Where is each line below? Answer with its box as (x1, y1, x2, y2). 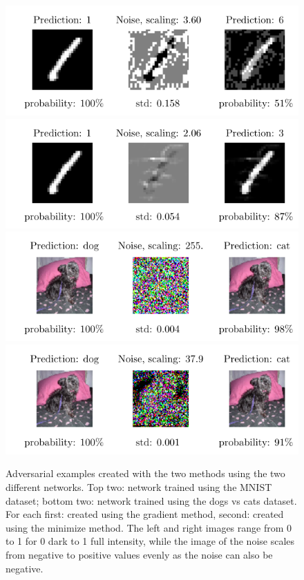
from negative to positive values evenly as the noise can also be (6, 547, 273, 561)
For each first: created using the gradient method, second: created (6, 507, 284, 521)
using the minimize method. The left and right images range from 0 (6, 520, 292, 534)
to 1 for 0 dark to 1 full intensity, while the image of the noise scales (6, 534, 295, 548)
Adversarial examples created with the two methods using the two (6, 466, 285, 481)
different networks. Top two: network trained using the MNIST (6, 479, 272, 494)
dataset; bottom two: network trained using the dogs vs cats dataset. (6, 493, 297, 507)
